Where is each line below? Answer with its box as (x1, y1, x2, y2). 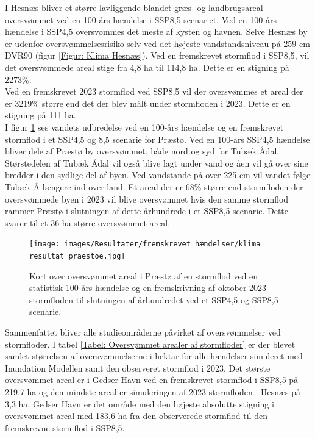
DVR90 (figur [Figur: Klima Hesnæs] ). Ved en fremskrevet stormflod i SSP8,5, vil (5, 49, 310, 62)
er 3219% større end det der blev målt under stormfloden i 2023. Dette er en (5, 96, 291, 109)
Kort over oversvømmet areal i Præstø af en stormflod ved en (29, 269, 258, 282)
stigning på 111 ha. (5, 109, 76, 121)
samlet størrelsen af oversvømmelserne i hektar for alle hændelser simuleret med (5, 350, 303, 362)
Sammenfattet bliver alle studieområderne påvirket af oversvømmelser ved (5, 325, 281, 338)
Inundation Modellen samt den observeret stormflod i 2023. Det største (5, 361, 271, 374)
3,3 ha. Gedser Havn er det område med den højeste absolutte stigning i (5, 397, 274, 410)
